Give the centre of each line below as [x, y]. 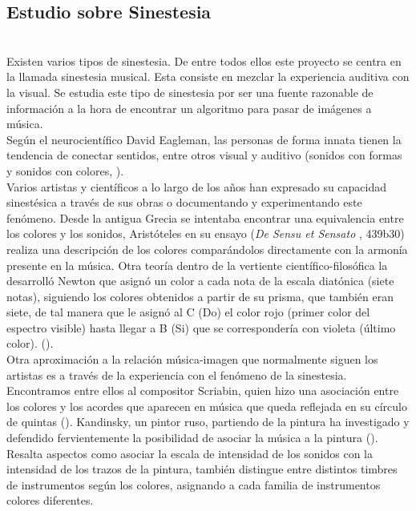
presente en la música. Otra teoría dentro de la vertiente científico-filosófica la [197, 265]
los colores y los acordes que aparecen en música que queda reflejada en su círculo [207, 406]
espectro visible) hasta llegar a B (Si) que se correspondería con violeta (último [201, 327]
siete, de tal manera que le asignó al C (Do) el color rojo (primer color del [188, 312]
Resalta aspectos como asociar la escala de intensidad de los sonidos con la [190, 453]
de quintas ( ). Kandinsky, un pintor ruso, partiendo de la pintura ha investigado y [208, 422]
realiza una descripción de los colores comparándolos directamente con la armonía [207, 249]
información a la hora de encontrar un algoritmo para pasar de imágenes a [189, 108]
